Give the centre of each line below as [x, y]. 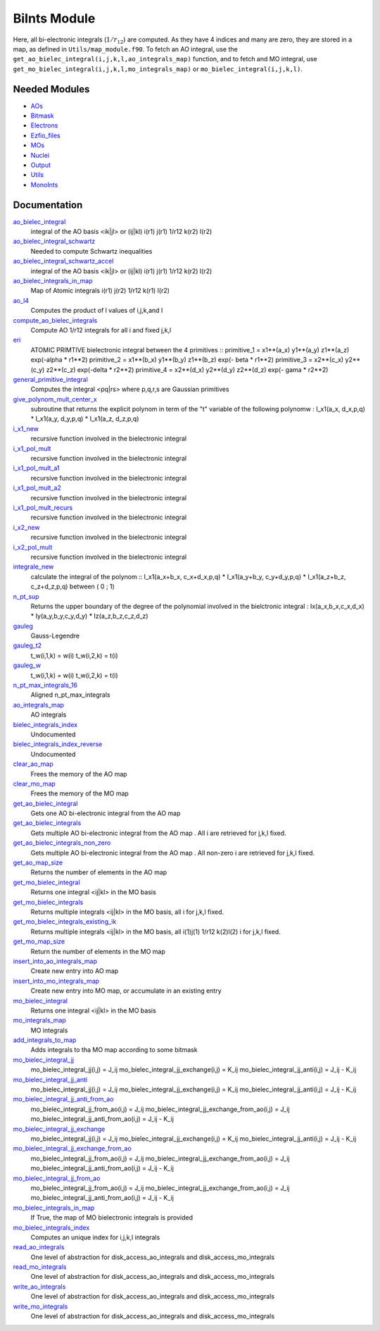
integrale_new [33, 567]
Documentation [48, 205]
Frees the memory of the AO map [79, 774]
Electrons [44, 125]
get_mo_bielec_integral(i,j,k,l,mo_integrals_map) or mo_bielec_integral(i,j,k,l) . [158, 69]
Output [40, 165]
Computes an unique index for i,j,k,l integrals [95, 1237]
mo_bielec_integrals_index [51, 1227]
